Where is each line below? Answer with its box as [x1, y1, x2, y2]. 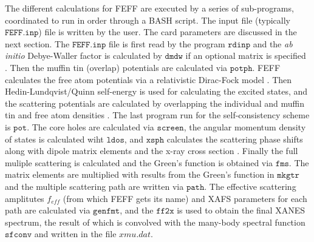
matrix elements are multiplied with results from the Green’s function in [5, 168, 275, 181]
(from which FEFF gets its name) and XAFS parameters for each [63, 192, 307, 204]
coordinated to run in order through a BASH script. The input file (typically [5, 13, 290, 26]
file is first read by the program [108, 37, 225, 50]
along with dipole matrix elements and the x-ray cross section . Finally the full [5, 144, 298, 157]
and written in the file [34, 227, 117, 240]
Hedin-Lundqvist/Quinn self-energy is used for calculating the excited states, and [5, 85, 308, 98]
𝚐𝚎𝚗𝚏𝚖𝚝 [93, 207, 120, 216]
